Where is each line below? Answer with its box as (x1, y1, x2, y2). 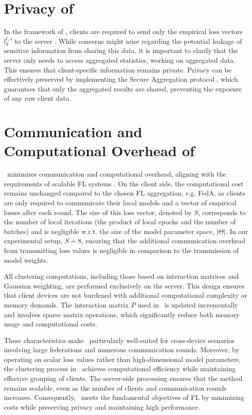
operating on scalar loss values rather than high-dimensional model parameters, (4, 354, 241, 364)
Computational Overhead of (4, 141, 195, 161)
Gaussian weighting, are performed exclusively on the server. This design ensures (4, 280, 245, 290)
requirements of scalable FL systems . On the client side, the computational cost (4, 178, 244, 188)
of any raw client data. (4, 93, 72, 103)
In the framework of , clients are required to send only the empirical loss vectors (4, 26, 243, 36)
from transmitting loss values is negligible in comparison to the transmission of (4, 245, 239, 255)
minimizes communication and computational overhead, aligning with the (7, 169, 226, 179)
